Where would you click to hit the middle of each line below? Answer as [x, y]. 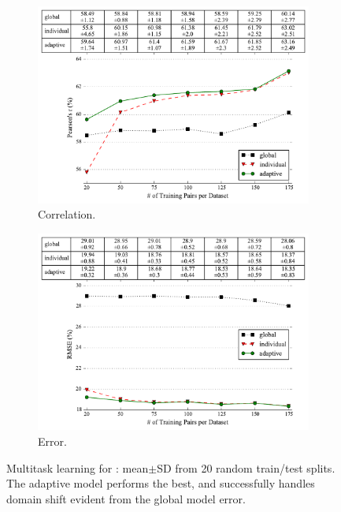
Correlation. [67, 214]
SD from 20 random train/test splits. [246, 467]
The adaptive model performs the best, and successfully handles [161, 483]
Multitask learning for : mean [78, 467]
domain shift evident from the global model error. [126, 498]
